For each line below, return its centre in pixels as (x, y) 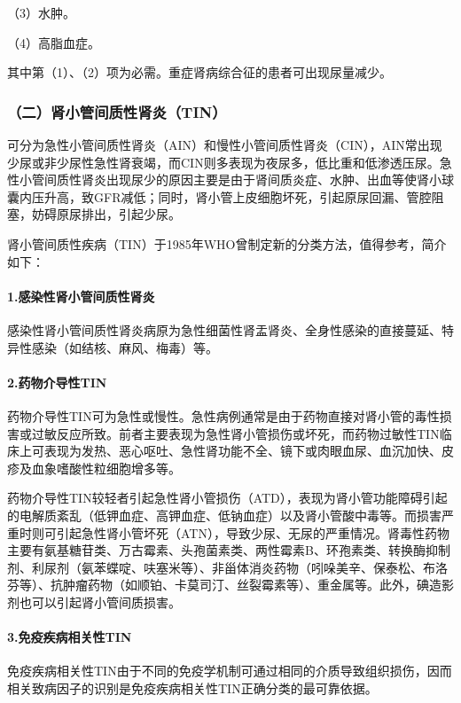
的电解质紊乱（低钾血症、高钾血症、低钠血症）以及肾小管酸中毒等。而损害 (224, 515)
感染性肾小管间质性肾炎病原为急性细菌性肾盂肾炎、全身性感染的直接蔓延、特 (230, 329)
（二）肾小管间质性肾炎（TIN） (117, 111)
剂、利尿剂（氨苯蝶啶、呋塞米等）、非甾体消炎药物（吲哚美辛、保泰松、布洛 (227, 567)
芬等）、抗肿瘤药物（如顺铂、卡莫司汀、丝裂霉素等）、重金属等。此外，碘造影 (230, 585)
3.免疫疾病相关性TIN (70, 637)
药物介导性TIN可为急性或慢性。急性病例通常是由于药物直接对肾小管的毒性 (223, 415)
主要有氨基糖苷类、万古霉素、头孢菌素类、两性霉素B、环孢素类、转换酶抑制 (229, 550)
